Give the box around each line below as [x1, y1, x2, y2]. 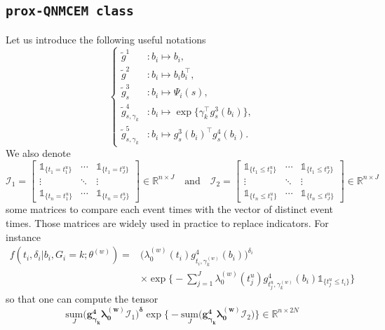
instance [6, 229, 41, 244]
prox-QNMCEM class [6, 4, 134, 19]
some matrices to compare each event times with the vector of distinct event [6, 202, 333, 216]
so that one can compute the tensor [6, 291, 158, 306]
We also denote [6, 146, 71, 160]
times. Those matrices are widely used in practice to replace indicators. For [6, 215, 329, 230]
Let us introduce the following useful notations [6, 32, 206, 46]
